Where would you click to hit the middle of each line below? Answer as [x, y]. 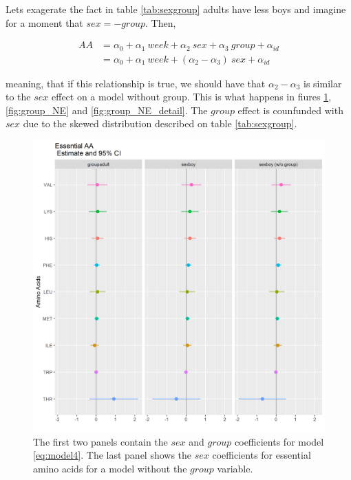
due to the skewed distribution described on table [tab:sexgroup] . [160, 123]
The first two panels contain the [100, 441]
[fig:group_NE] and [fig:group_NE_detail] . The [107, 110]
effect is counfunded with [290, 110]
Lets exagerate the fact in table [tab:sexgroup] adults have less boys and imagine [176, 9]
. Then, [161, 22]
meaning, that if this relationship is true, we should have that [136, 83]
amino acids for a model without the [110, 468]
